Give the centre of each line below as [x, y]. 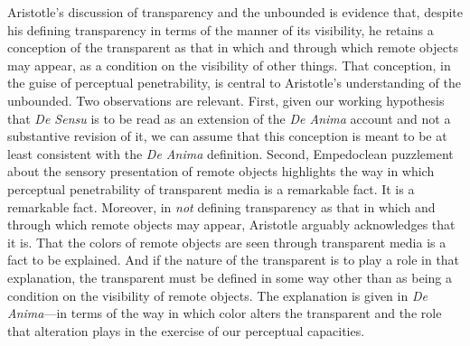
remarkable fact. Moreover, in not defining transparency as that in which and [221, 206]
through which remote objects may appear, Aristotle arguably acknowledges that [231, 224]
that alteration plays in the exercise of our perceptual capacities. [186, 330]
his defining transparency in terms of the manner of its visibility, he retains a [221, 29]
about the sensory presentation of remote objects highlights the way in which [221, 171]
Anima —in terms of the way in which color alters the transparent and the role [225, 313]
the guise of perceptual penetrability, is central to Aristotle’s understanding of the [234, 83]
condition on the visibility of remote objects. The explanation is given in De [217, 295]
